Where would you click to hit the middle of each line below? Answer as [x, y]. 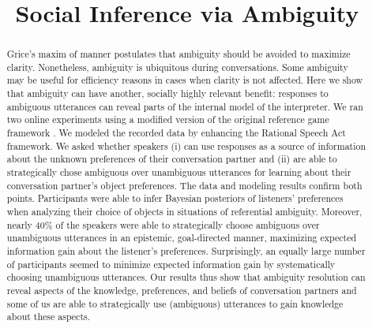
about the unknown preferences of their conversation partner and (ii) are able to [172, 159]
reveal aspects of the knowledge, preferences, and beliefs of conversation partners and [182, 290]
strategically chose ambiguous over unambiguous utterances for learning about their [179, 172]
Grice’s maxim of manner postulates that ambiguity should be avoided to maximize [178, 54]
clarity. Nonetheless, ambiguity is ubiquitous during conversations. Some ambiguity [177, 67]
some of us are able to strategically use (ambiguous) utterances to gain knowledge [175, 303]
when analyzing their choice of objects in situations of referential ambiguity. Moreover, [184, 212]
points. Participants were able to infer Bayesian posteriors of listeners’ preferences [175, 198]
